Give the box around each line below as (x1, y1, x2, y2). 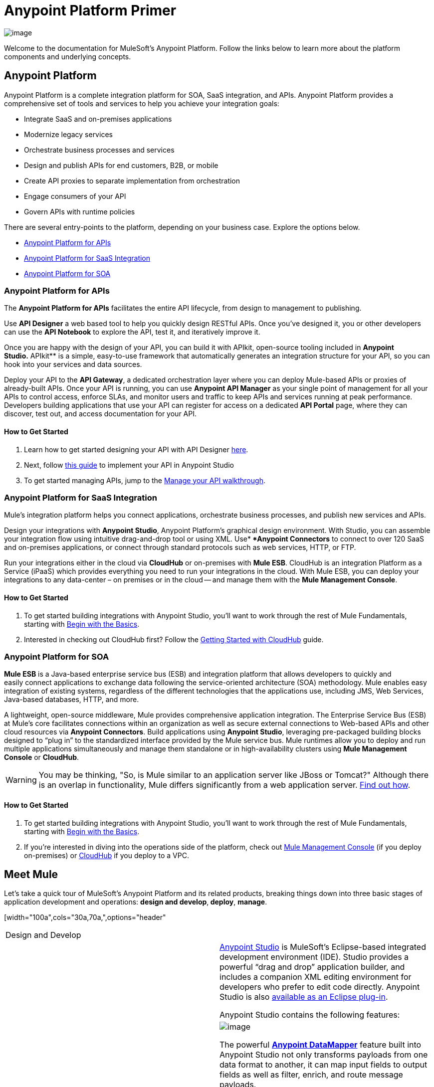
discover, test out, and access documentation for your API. (4, 409, 197, 418)
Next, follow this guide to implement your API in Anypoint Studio (24, 460, 234, 469)
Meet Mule (4, 868, 58, 881)
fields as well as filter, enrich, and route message (219, 1070, 403, 1080)
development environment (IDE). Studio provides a (219, 952, 409, 962)
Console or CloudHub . (4, 753, 79, 762)
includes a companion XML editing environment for (219, 972, 412, 982)
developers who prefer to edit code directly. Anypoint (219, 982, 420, 992)
